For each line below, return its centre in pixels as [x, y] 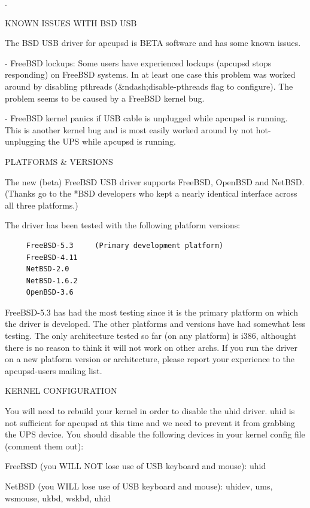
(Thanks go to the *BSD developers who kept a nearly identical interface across [151, 193]
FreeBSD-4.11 [52, 257]
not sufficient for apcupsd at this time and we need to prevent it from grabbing [150, 422]
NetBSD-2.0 [48, 269]
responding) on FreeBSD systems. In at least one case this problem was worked [150, 74]
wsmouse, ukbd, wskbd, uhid [58, 498]
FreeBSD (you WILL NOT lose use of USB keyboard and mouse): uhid [136, 466]
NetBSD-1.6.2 [52, 281]
